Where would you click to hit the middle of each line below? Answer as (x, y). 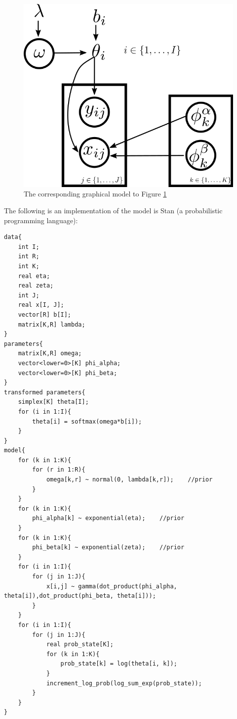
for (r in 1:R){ (59, 470)
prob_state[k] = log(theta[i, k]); (119, 664)
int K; (29, 266)
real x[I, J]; (41, 305)
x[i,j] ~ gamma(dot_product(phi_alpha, (112, 586)
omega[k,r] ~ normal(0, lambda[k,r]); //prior (129, 480)
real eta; (34, 276)
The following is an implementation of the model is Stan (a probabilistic (113, 211)
